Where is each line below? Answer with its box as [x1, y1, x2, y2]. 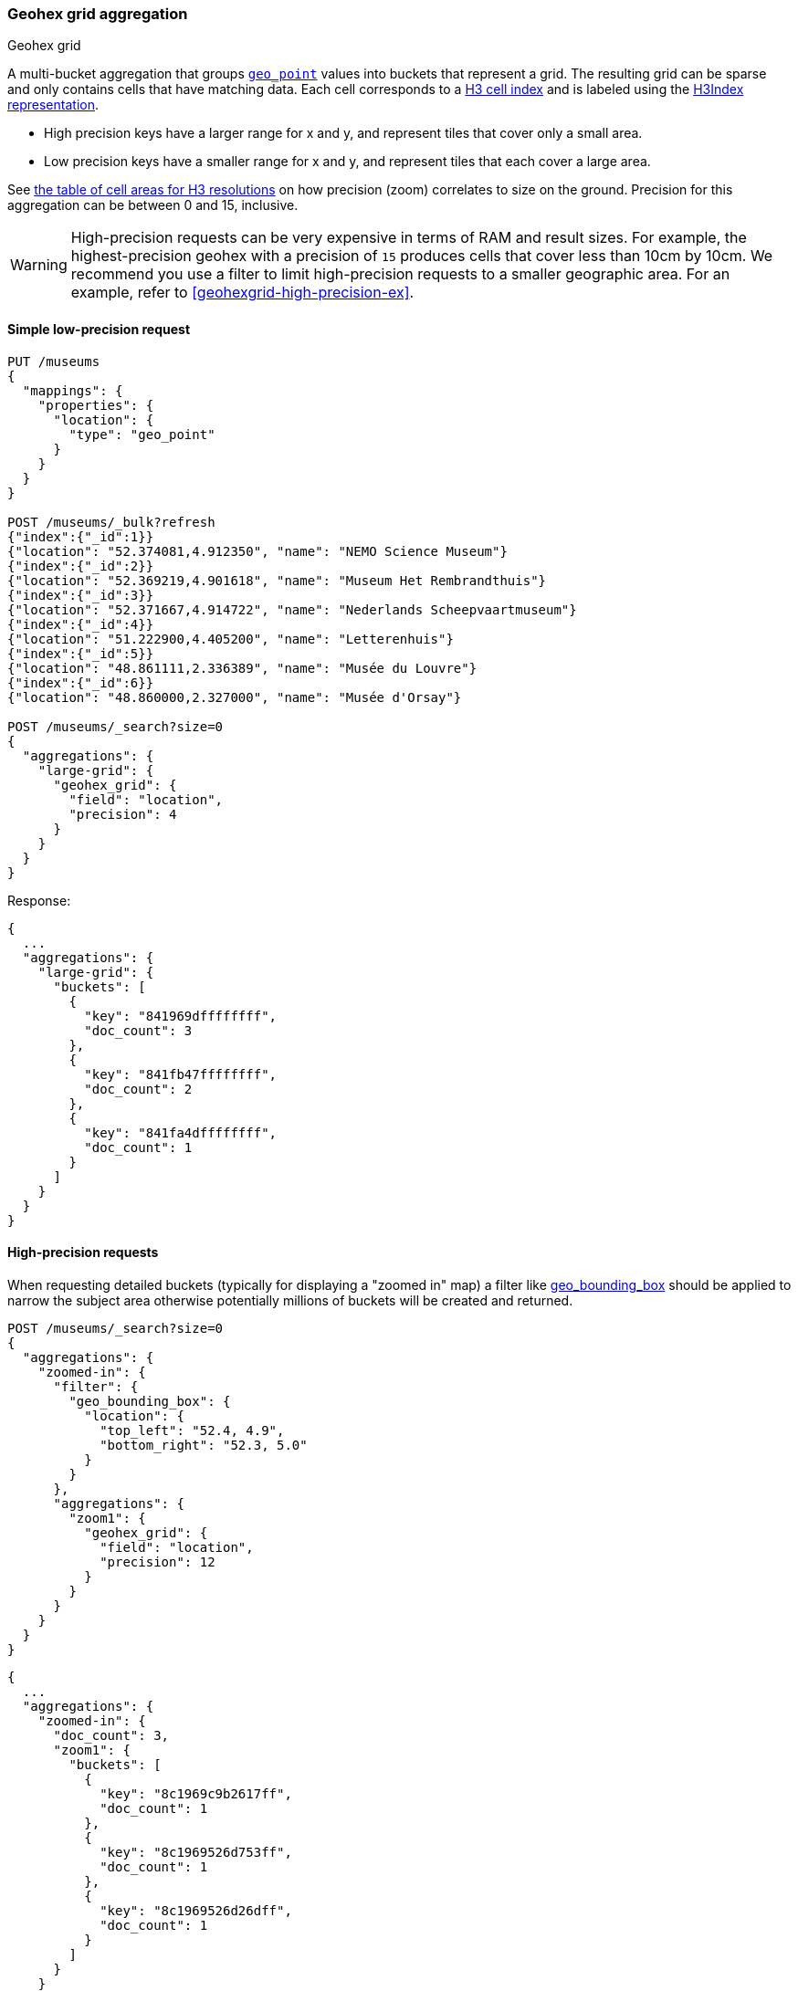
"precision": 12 [100, 1554, 215, 1569]
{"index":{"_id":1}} [7, 529, 154, 544]
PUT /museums [7, 353, 100, 369]
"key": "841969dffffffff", [84, 1008, 278, 1023]
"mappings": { [22, 382, 123, 398]
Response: [7, 892, 71, 908]
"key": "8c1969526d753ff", [100, 1844, 292, 1860]
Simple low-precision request [7, 320, 191, 337]
